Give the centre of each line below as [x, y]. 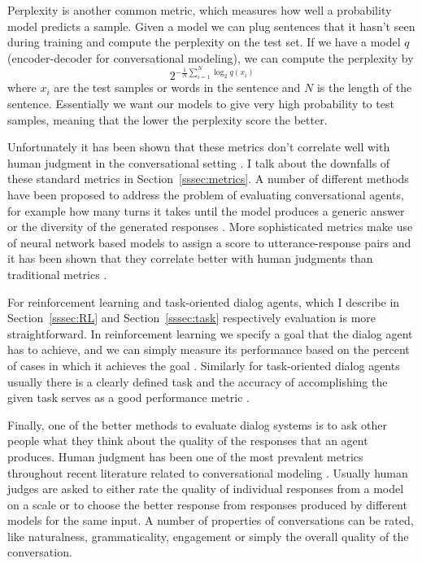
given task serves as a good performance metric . [128, 397]
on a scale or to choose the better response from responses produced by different [207, 504]
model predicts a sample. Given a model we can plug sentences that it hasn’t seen [211, 26]
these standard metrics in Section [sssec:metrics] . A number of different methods [208, 179]
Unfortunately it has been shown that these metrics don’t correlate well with [199, 147]
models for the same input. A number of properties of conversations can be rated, [211, 520]
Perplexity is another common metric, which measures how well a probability [200, 10]
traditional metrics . [57, 274]
